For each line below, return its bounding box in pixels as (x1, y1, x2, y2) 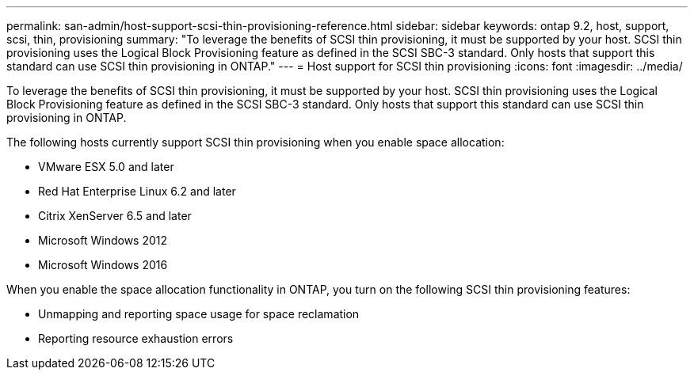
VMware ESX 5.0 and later (38, 160, 174, 173)
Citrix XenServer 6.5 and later (38, 209, 192, 222)
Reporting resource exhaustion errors (38, 332, 234, 345)
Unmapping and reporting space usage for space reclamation (38, 307, 360, 321)
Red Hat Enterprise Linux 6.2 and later (38, 184, 236, 198)
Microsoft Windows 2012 (38, 234, 168, 247)
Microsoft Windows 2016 (38, 258, 168, 272)
